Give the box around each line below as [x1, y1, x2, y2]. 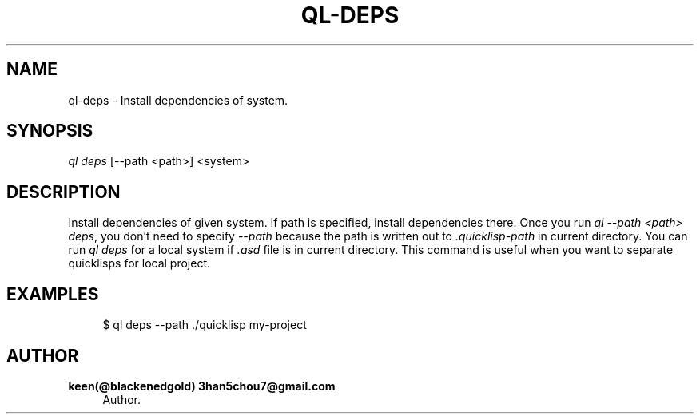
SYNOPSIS [6, 121, 93, 141]
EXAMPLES [6, 283, 99, 304]
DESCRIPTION [6, 181, 121, 202]
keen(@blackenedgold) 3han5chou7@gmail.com [68, 378, 336, 393]
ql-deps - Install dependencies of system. [68, 93, 288, 107]
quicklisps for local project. [68, 256, 211, 271]
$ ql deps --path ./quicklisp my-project [102, 318, 307, 332]
